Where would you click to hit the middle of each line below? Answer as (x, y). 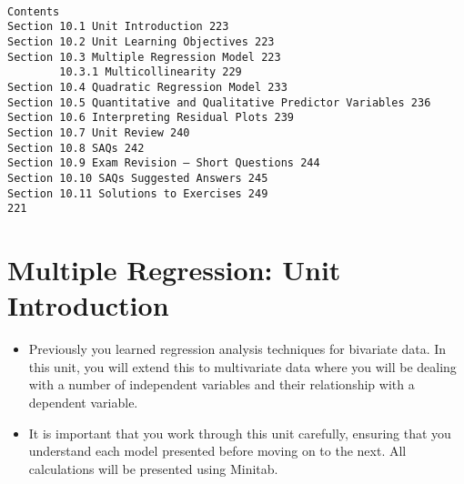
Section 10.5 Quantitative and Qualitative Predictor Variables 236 (219, 102)
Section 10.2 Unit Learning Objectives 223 (141, 41)
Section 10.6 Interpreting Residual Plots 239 (151, 118)
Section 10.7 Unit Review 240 (99, 132)
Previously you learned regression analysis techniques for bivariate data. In (237, 349)
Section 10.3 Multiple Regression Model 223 (144, 57)
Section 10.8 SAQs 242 (76, 148)
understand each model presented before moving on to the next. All (217, 451)
